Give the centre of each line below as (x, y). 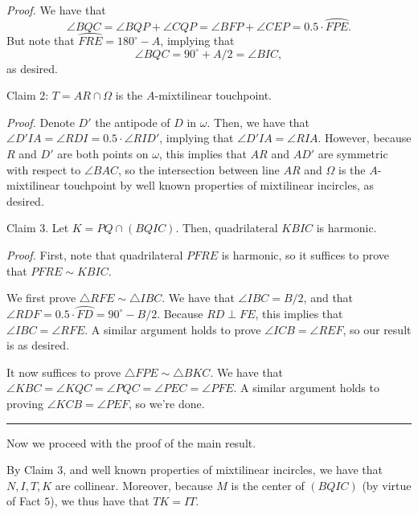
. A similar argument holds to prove (173, 329)
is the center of (268, 485)
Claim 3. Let (38, 228)
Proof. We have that (56, 10)
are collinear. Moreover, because (134, 485)
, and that (328, 298)
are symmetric (353, 153)
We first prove (41, 298)
